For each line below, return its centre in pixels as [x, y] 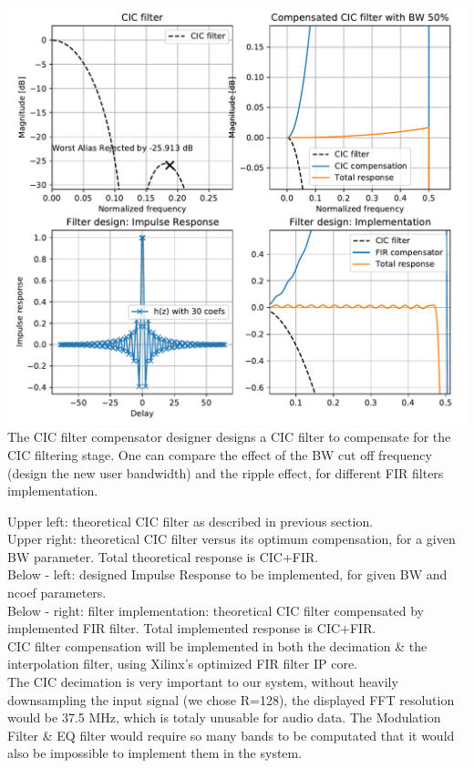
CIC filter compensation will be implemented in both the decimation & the [217, 645]
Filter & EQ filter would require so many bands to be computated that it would [231, 735]
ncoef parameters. [57, 593]
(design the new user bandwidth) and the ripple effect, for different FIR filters [226, 472]
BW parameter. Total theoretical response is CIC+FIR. [163, 556]
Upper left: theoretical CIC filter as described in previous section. [191, 521]
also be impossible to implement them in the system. [155, 753]
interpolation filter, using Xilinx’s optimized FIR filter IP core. [182, 664]
